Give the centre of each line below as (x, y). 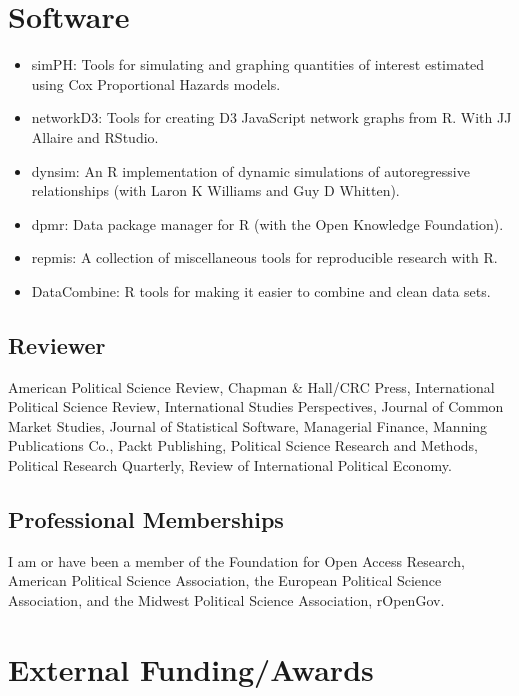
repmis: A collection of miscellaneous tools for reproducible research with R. (264, 257)
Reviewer (57, 344)
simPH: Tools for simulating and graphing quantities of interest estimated (258, 64)
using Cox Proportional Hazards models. (156, 83)
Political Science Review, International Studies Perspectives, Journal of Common (256, 406)
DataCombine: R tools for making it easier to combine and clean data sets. (261, 290)
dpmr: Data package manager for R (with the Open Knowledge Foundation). (267, 223)
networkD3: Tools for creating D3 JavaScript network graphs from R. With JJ (271, 117)
